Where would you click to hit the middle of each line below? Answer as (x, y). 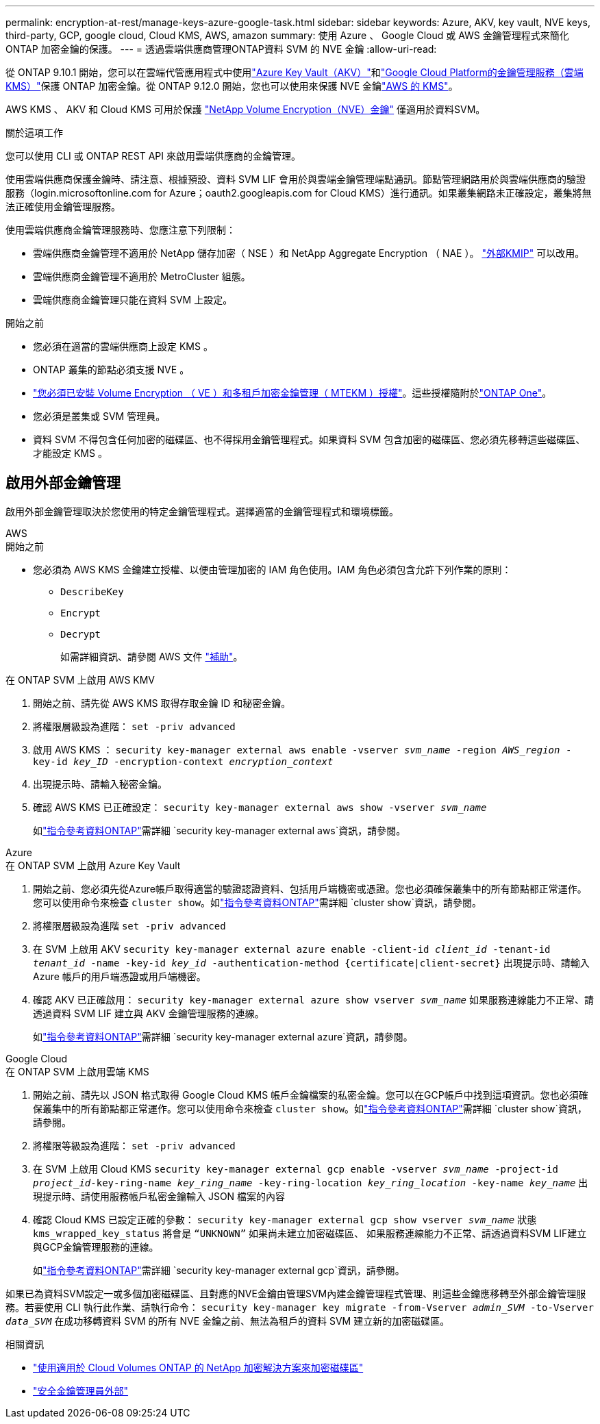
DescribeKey (92, 591)
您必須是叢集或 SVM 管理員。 (99, 416)
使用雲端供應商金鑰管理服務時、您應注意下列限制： (121, 230)
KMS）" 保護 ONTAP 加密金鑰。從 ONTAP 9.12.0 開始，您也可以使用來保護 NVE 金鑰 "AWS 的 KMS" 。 (232, 86)
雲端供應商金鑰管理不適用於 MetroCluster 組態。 (142, 276)
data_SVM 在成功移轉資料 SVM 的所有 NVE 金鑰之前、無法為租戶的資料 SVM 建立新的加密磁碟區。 (228, 1321)
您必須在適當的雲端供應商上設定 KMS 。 (123, 346)
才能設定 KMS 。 (70, 453)
